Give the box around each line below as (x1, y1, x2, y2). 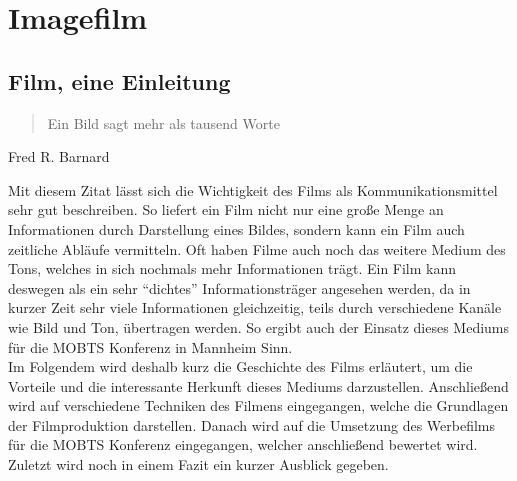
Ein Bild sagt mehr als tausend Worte (47, 112, 280, 133)
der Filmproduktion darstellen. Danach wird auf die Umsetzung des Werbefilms (8, 414, 496, 435)
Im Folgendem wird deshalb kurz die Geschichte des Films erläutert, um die (8, 356, 473, 377)
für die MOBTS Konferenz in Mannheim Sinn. (8, 336, 293, 357)
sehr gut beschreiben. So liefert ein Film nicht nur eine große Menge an (8, 199, 444, 220)
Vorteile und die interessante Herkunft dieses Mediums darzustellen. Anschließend (8, 375, 509, 396)
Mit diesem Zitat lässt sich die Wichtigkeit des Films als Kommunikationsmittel (8, 179, 498, 200)
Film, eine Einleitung (8, 65, 231, 96)
